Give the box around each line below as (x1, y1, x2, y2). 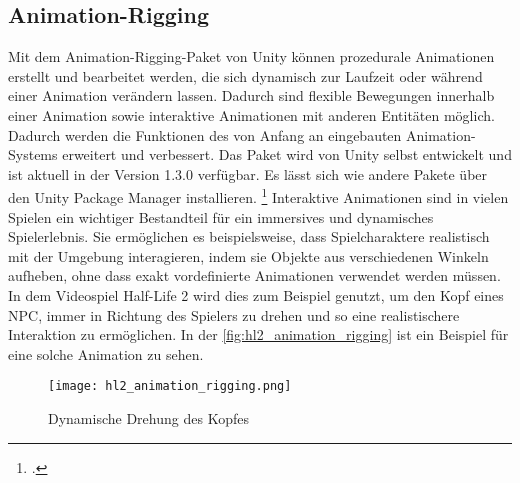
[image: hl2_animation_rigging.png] (48, 379, 292, 394)
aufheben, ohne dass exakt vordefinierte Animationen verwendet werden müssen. (8, 265, 501, 286)
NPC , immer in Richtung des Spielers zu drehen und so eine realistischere (8, 304, 460, 325)
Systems (8, 144, 58, 165)
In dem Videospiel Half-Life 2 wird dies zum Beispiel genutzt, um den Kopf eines (8, 284, 504, 305)
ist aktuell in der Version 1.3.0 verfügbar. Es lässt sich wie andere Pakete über (8, 163, 488, 184)
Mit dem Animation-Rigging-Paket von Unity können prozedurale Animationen (8, 46, 495, 67)
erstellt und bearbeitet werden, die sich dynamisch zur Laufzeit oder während (8, 65, 483, 86)
